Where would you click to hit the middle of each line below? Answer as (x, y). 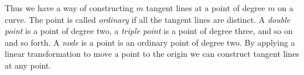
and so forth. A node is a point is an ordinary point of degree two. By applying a (150, 42)
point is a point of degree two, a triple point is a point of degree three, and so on (149, 31)
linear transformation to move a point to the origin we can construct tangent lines (152, 54)
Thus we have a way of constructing (69, 8)
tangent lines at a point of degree (206, 8)
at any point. (28, 65)
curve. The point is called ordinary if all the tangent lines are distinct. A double (148, 19)
